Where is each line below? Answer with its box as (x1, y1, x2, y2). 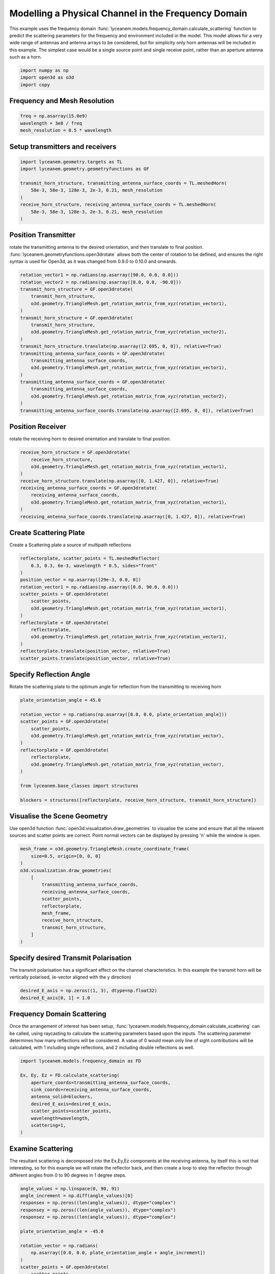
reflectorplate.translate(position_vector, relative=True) (20, 648, 171, 654)
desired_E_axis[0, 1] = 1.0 (20, 995, 90, 1001)
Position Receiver (9, 422, 66, 431)
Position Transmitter (9, 231, 76, 240)
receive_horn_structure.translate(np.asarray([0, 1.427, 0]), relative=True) (20, 478, 219, 484)
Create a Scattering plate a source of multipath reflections (9, 542, 131, 548)
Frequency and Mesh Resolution (9, 97, 115, 105)
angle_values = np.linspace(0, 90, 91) (20, 1185, 120, 1191)
